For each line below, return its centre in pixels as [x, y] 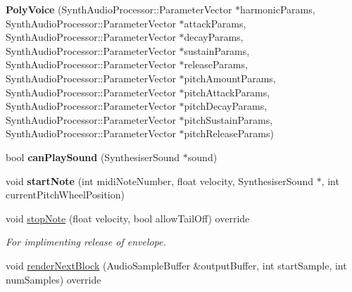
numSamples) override [54, 279]
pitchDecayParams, [226, 106]
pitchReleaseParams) [229, 133]
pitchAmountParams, [230, 78]
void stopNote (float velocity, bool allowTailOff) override [128, 218]
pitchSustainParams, [228, 119]
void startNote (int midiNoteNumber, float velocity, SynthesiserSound [159, 180]
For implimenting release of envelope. [86, 242]
